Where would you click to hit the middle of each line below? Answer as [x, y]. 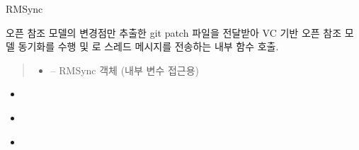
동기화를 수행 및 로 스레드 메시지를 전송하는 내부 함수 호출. [148, 46]
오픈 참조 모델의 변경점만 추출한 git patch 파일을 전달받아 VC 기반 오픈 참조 [174, 32]
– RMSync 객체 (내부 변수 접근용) [125, 70]
